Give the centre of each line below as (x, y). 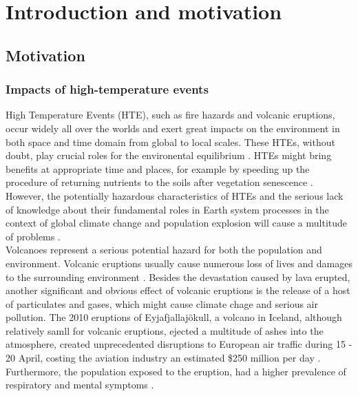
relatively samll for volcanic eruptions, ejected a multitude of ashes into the (165, 330)
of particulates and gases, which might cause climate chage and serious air (162, 303)
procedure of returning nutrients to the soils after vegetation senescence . (159, 182)
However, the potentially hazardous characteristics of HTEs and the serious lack (175, 195)
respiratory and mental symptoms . (80, 385)
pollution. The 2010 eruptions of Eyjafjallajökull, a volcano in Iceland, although (174, 317)
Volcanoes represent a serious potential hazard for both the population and (164, 250)
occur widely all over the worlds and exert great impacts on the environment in (173, 128)
